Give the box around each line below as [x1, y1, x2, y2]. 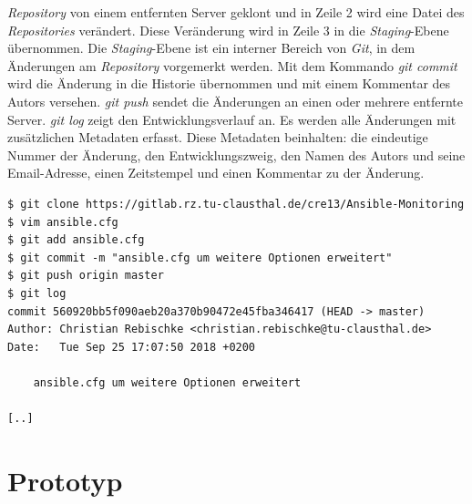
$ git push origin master [7, 269, 164, 283]
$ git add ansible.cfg [7, 233, 145, 247]
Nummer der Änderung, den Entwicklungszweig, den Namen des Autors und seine [7, 145, 466, 164]
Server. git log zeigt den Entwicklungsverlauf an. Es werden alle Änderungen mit [7, 109, 457, 129]
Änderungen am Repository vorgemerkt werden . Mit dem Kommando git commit [7, 56, 457, 75]
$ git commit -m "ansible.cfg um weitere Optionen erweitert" [7, 251, 393, 264]
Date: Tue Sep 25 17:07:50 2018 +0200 [7, 340, 256, 354]
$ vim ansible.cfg [7, 215, 118, 229]
